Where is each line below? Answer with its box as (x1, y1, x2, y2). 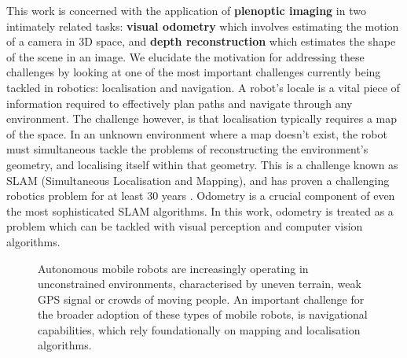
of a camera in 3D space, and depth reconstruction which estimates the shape (6, 33, 396, 50)
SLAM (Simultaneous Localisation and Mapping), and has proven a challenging (6, 172, 390, 188)
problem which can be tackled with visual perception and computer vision (6, 218, 363, 234)
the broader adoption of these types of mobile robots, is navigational (38, 306, 368, 323)
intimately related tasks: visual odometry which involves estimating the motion (6, 17, 399, 34)
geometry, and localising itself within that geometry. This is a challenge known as (6, 156, 398, 172)
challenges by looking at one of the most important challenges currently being (6, 64, 381, 80)
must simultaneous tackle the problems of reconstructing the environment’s (6, 141, 368, 157)
